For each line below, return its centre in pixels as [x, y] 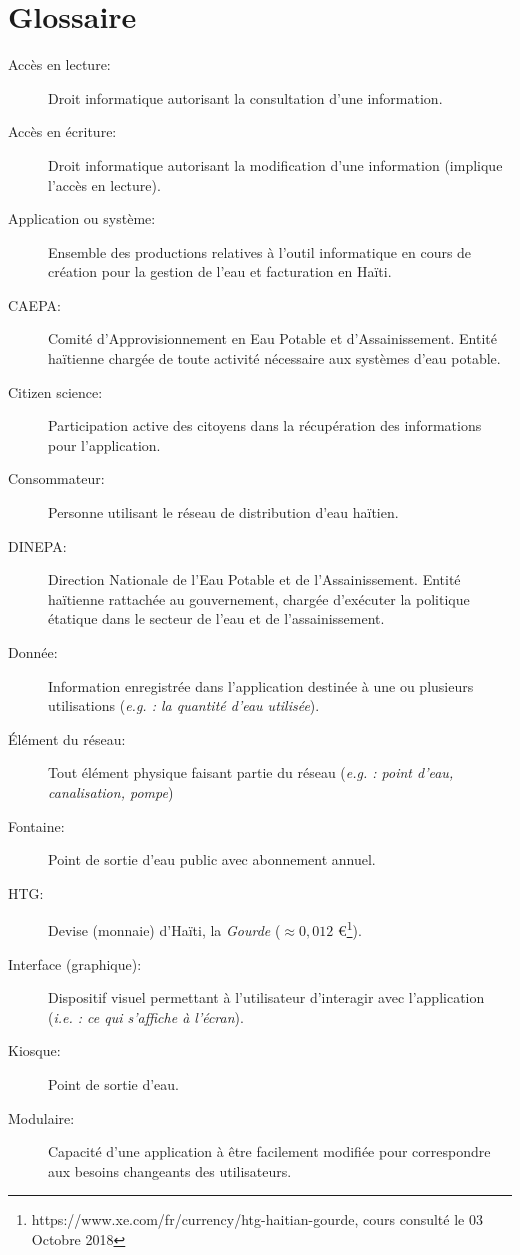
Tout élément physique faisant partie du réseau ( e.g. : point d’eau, [251, 772]
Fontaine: [36, 825]
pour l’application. [104, 444]
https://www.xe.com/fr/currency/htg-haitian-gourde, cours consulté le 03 [257, 1219]
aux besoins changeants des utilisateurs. [170, 1170]
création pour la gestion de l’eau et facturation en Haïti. [220, 271]
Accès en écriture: [62, 131]
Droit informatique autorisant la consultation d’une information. [245, 97]
